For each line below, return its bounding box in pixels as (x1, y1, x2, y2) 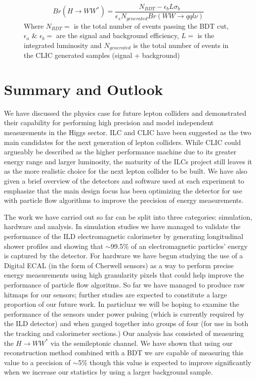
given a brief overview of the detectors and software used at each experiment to (4, 176, 245, 186)
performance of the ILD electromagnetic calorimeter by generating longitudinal (4, 231, 244, 241)
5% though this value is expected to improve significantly (78, 357, 252, 367)
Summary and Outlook (4, 79, 163, 99)
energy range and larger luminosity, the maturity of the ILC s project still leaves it (4, 156, 253, 166)
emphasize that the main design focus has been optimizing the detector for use (4, 185, 242, 195)
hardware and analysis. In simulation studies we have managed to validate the (4, 221, 241, 232)
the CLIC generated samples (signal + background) (24, 50, 180, 60)
